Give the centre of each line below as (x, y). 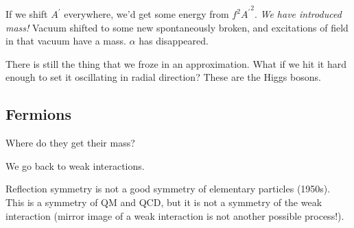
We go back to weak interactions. (75, 165)
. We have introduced (298, 14)
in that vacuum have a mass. (66, 41)
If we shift (27, 14)
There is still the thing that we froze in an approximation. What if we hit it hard (176, 63)
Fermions (39, 114)
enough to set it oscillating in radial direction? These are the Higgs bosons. (163, 77)
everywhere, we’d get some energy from (146, 14)
